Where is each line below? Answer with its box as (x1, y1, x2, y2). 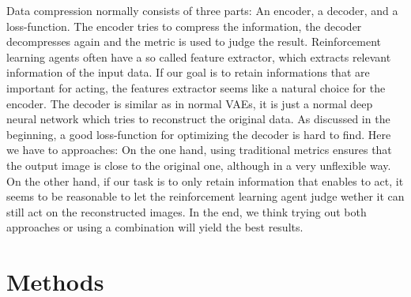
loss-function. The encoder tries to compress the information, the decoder (6, 17, 362, 34)
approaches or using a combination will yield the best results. (6, 219, 304, 235)
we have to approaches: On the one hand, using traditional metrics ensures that (6, 141, 392, 158)
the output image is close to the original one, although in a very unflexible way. (6, 156, 391, 173)
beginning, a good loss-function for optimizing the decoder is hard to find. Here (6, 126, 391, 142)
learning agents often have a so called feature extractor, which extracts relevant (6, 48, 391, 65)
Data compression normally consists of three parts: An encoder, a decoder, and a (6, 2, 398, 18)
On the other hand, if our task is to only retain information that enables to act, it (6, 172, 404, 189)
